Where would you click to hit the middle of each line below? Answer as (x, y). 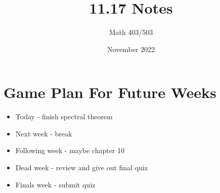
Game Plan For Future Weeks (110, 92)
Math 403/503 (131, 32)
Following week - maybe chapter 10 (70, 150)
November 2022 (131, 49)
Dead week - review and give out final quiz (81, 167)
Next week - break (44, 133)
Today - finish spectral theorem (64, 116)
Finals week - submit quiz (55, 184)
